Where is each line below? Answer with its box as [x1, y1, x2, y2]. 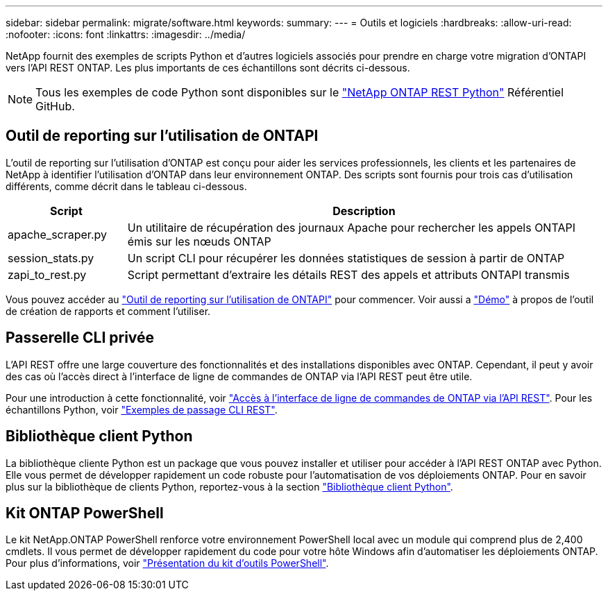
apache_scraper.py [8, 227, 107, 241]
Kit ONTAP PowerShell [6, 504, 164, 522]
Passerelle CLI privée [6, 329, 155, 347]
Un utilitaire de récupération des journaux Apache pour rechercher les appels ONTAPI [127, 220, 575, 235]
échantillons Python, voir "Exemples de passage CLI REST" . [6, 403, 278, 416]
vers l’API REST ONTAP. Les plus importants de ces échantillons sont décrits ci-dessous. [6, 62, 410, 74]
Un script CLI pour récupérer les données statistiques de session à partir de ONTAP [127, 250, 565, 265]
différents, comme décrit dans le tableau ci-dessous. [6, 180, 247, 192]
